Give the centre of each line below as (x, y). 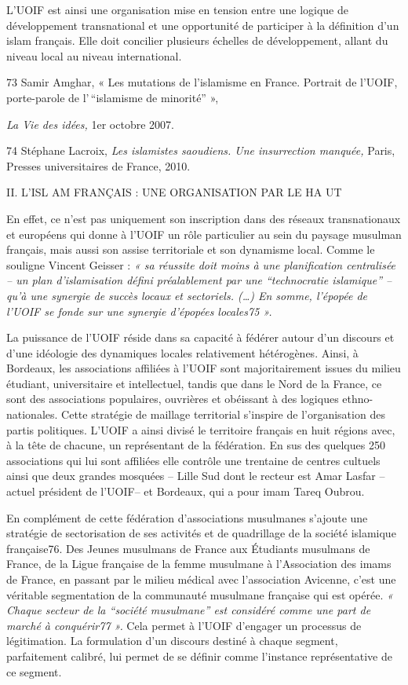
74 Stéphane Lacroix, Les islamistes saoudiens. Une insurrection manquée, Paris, (201, 150)
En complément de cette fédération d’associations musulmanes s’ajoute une (187, 517)
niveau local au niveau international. (94, 55)
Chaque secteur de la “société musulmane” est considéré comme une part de (189, 610)
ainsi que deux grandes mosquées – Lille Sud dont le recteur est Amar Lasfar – (196, 476)
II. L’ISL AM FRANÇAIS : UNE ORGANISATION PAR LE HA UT (174, 192)
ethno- (358, 399)
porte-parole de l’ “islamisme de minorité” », (113, 97)
